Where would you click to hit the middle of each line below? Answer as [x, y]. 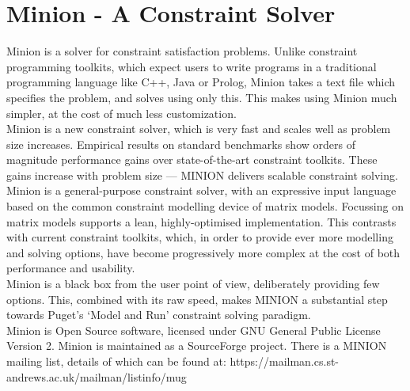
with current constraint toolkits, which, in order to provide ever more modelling [200, 237]
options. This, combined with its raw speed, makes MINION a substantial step [197, 299]
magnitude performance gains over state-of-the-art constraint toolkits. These [192, 159]
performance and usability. [71, 268]
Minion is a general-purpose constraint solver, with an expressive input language [201, 190]
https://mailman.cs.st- [285, 361]
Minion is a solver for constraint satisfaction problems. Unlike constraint [182, 51]
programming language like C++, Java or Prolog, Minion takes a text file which [201, 82]
